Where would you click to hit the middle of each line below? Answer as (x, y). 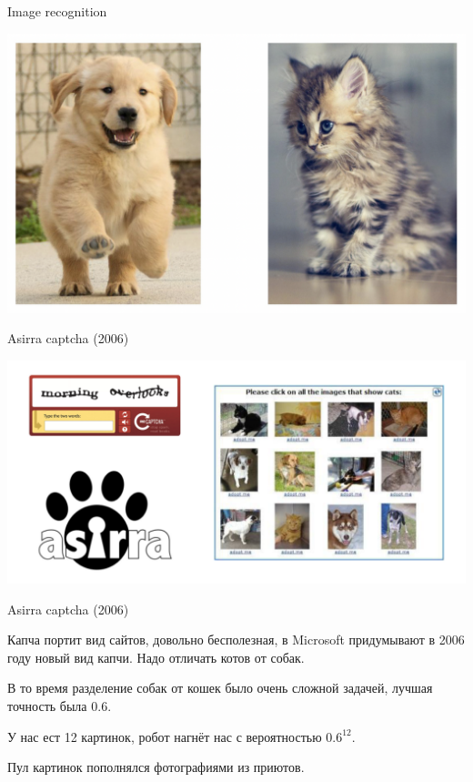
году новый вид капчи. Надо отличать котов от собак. (156, 657)
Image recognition (57, 11)
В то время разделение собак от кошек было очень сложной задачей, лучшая (220, 688)
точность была (47, 705)
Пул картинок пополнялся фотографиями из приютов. (156, 767)
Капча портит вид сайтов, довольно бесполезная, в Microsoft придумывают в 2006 (236, 640)
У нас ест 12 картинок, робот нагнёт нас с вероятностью (165, 736)
